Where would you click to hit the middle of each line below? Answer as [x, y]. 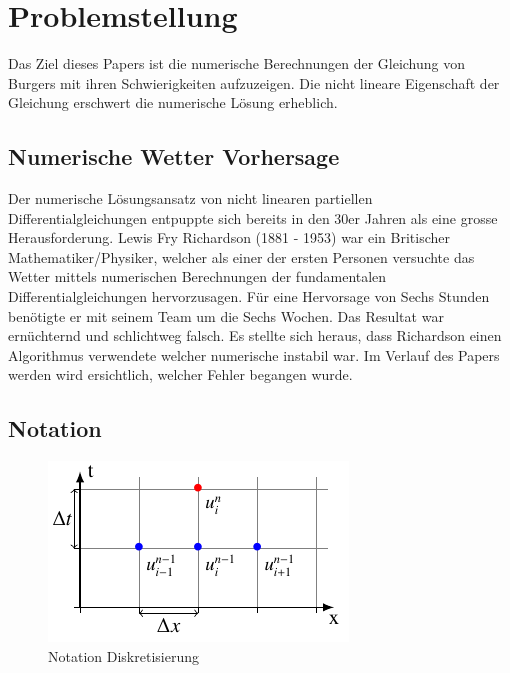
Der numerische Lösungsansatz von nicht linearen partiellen [190, 198]
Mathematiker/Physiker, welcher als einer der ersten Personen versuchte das [241, 256]
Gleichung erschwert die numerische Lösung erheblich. [173, 102]
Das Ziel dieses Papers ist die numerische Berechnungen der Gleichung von [237, 63]
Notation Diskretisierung [123, 655]
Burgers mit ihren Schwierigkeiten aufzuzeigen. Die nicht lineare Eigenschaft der [254, 82]
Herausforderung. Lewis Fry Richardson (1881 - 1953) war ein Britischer [229, 237]
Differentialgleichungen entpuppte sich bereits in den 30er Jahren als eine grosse [253, 217]
